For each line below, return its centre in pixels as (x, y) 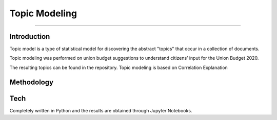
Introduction (30, 37)
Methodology (32, 82)
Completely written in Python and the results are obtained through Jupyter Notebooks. (101, 110)
